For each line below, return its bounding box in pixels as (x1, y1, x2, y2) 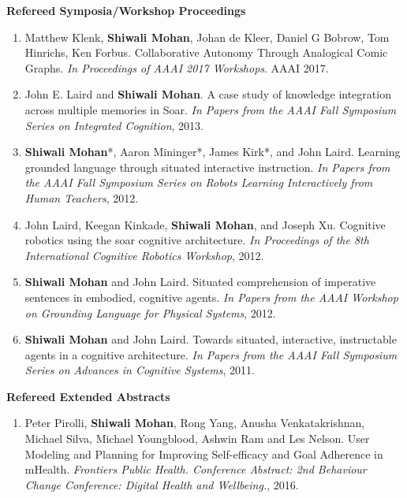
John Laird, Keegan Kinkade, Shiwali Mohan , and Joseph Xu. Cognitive (24, 216, 386, 232)
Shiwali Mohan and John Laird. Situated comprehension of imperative (24, 273, 376, 290)
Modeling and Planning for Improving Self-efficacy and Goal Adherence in (24, 445, 383, 462)
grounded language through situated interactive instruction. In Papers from (24, 158, 390, 175)
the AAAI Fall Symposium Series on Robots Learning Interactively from (24, 174, 373, 191)
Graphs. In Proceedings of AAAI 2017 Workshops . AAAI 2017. (24, 59, 329, 76)
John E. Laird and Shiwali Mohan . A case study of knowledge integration (24, 86, 391, 102)
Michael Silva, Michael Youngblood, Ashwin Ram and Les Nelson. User (24, 430, 370, 447)
